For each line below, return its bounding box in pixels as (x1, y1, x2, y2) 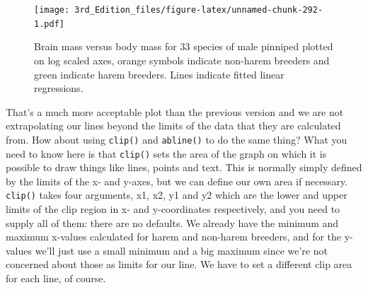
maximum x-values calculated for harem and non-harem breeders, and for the (6, 229, 342, 244)
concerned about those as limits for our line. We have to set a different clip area (6, 257, 352, 272)
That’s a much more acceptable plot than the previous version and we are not (6, 104, 344, 119)
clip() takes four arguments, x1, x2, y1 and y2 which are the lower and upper (6, 187, 347, 202)
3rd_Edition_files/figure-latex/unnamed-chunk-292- (74, 5, 323, 15)
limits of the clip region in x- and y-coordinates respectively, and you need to (6, 202, 340, 216)
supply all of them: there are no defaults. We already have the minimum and (6, 215, 339, 230)
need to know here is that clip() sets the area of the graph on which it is (6, 146, 327, 161)
